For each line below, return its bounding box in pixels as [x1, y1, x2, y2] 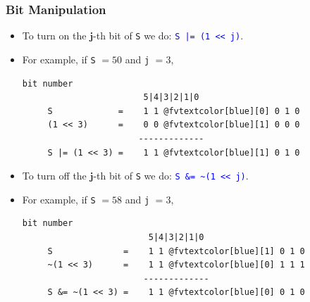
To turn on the [22, 28, 87, 43]
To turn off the [22, 168, 87, 183]
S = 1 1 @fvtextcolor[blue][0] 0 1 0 [47, 106, 300, 116]
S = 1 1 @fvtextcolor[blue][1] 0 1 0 [47, 246, 305, 256]
